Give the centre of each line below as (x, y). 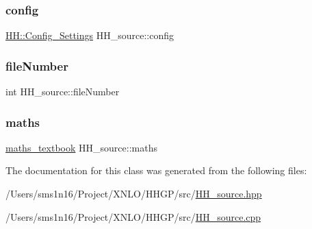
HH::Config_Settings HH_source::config (90, 35)
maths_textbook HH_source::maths (81, 147)
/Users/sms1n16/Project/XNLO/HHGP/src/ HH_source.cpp (133, 216)
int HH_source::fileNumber (63, 92)
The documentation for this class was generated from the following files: (156, 170)
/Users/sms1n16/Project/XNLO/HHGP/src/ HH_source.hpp (134, 194)
